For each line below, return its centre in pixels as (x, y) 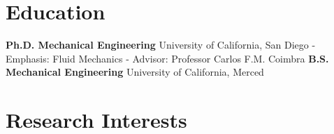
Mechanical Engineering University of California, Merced (135, 72)
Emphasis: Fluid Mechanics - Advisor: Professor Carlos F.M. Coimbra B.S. (167, 58)
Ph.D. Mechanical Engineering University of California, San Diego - (161, 45)
